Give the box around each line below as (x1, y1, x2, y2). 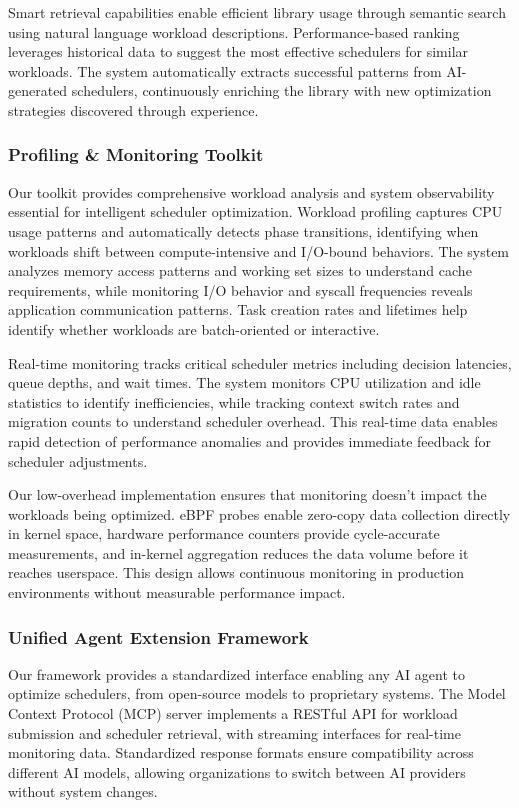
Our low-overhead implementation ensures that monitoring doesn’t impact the (8, 484, 487, 505)
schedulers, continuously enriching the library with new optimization (71, 80, 492, 101)
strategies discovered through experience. (8, 99, 259, 120)
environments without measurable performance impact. (8, 582, 346, 603)
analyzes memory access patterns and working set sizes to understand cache (8, 260, 472, 281)
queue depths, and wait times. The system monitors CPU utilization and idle (8, 372, 481, 393)
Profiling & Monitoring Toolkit (8, 142, 264, 167)
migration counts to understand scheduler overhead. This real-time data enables (8, 411, 498, 432)
